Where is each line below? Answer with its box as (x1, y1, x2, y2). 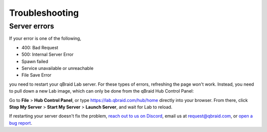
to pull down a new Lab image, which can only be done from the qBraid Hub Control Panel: (9, 88, 194, 94)
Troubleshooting (9, 7, 79, 18)
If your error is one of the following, (9, 35, 82, 41)
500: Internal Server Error (21, 52, 74, 58)
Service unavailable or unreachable (21, 65, 94, 71)
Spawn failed (21, 58, 48, 64)
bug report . (9, 120, 32, 126)
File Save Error (21, 72, 52, 78)
